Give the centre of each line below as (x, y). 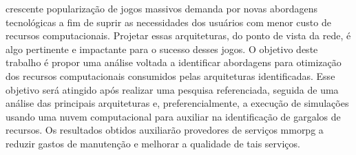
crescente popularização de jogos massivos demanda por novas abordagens (161, 8)
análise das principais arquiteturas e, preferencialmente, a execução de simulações (177, 103)
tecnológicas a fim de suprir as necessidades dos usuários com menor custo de (168, 22)
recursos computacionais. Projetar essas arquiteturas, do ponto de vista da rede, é (178, 35)
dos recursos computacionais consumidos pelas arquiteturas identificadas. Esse (170, 75)
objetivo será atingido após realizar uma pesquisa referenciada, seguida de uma (172, 89)
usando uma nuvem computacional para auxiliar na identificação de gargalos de (173, 116)
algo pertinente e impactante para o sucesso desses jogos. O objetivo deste (162, 49)
